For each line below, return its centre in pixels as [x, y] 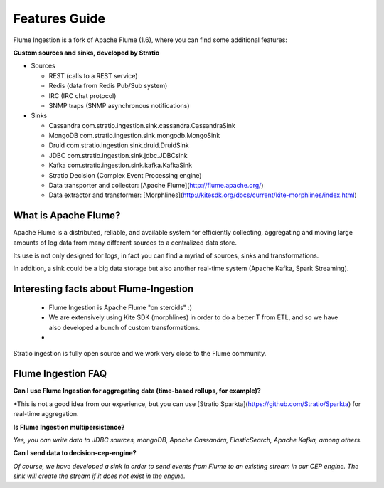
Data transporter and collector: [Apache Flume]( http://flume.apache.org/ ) [156, 186]
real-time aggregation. [46, 414]
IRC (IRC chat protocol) [82, 95]
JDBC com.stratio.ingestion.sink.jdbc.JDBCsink [118, 155]
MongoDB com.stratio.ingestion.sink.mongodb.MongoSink [134, 136]
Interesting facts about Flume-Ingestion [103, 289]
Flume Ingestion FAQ [60, 374]
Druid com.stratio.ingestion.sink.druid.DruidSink [119, 145]
